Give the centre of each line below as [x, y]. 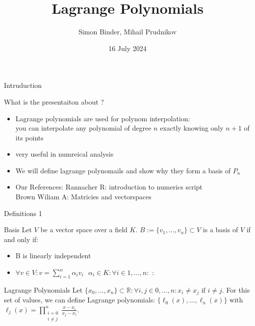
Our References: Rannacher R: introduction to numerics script [109, 187]
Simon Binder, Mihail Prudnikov [127, 32]
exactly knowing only [192, 128]
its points [29, 137]
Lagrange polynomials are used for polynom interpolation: [103, 118]
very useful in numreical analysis [64, 154]
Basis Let [18, 230]
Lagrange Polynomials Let [43, 289]
